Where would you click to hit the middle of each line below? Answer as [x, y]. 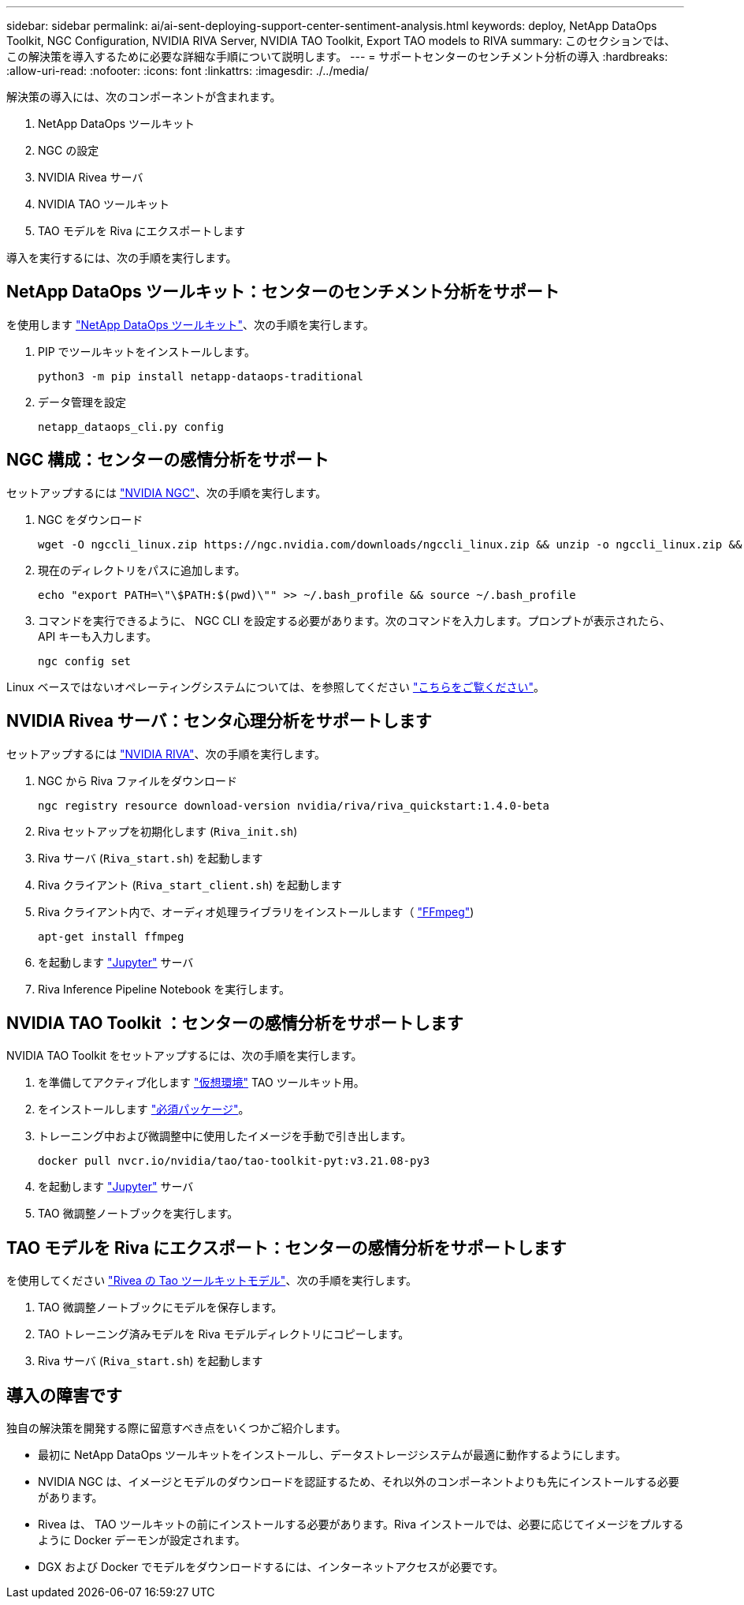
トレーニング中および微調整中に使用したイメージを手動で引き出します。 [225, 1136]
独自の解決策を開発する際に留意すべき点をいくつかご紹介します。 [177, 1428]
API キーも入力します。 [97, 636]
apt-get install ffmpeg [111, 936]
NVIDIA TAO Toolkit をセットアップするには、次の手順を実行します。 [184, 1056]
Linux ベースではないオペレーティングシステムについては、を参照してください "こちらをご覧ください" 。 [275, 687]
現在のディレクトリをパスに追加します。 [142, 570]
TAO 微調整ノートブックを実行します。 [138, 1214]
